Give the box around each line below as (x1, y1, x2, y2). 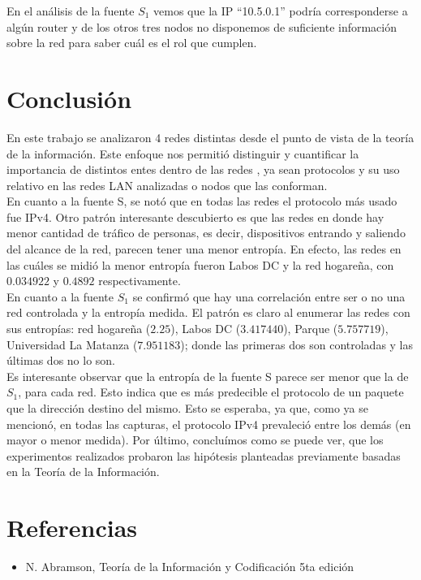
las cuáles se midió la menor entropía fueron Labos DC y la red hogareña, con (6, 256, 394, 273)
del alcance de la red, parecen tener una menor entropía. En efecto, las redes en (6, 240, 402, 258)
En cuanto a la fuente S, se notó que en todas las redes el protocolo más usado (6, 193, 397, 210)
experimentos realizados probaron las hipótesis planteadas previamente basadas (6, 447, 401, 464)
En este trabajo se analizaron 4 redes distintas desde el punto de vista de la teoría (6, 128, 415, 145)
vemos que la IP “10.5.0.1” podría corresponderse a (153, 2, 408, 19)
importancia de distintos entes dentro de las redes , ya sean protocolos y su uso (6, 161, 400, 178)
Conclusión (6, 81, 132, 115)
